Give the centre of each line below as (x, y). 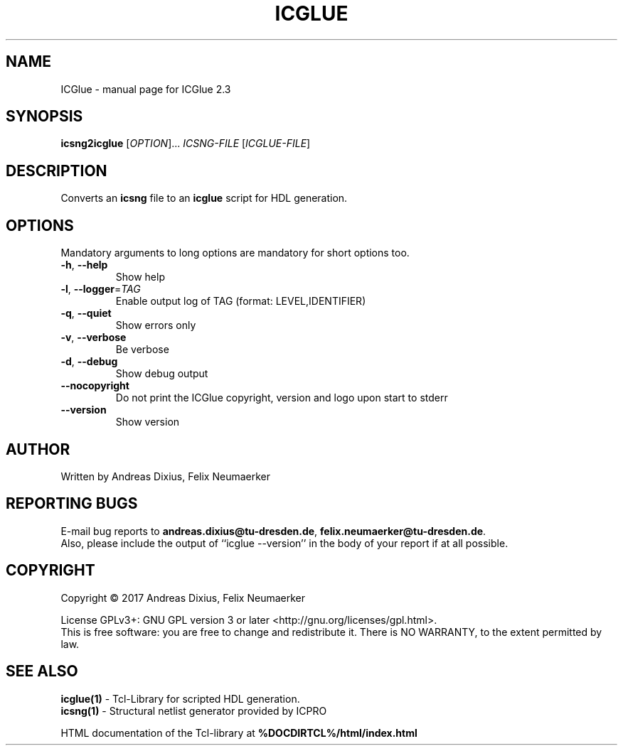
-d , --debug (89, 362)
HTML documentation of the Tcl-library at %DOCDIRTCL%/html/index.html (239, 733)
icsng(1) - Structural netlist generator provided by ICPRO (194, 711)
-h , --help (84, 265)
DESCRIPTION (57, 171)
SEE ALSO (42, 671)
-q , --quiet (86, 313)
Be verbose (142, 350)
